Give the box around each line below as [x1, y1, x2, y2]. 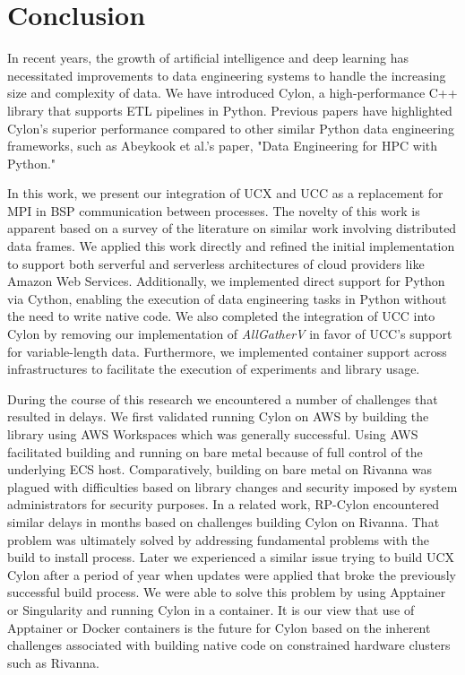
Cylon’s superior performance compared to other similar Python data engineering [7, 118, 454, 137]
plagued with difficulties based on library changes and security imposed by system [7, 477, 458, 496]
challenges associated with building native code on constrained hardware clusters [7, 636, 451, 654]
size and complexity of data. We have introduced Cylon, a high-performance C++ [7, 83, 458, 102]
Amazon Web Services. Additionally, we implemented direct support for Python [7, 272, 445, 290]
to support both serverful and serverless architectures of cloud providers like [7, 254, 425, 273]
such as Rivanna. [7, 653, 100, 671]
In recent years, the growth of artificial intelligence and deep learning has [7, 48, 409, 67]
